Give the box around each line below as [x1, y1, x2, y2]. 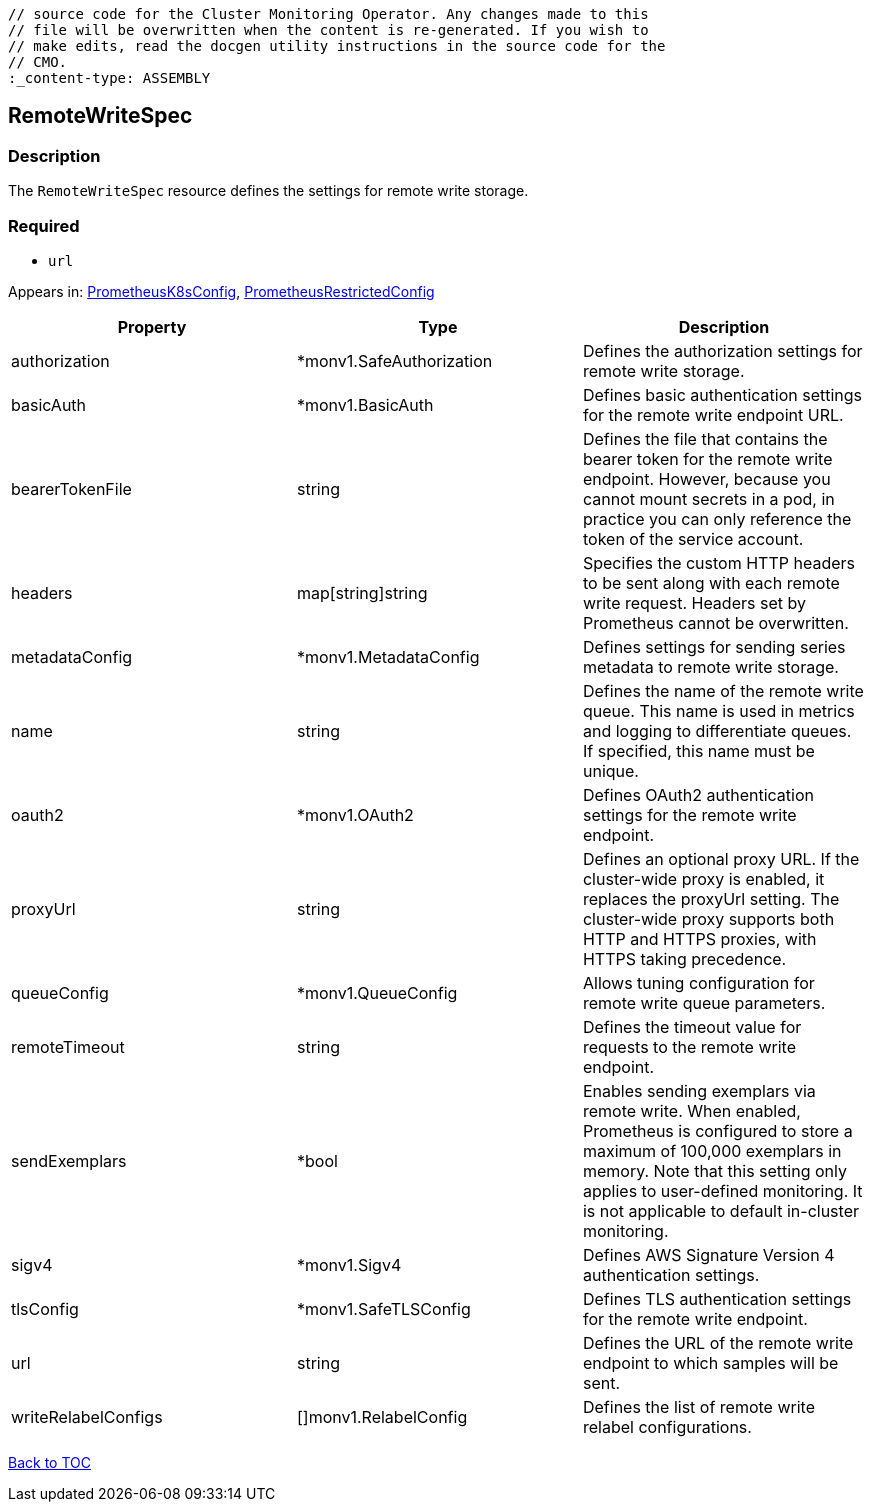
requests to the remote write [582, 1036, 796, 1057]
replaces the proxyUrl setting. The [582, 888, 840, 909]
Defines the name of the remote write [582, 680, 864, 701]
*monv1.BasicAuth [296, 394, 434, 415]
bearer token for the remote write [582, 448, 833, 469]
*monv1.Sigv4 [296, 1254, 402, 1275]
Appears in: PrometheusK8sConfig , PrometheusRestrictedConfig [8, 282, 435, 300]
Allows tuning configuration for [582, 972, 815, 993]
